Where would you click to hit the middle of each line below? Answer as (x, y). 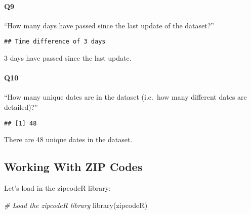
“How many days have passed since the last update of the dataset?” (109, 25)
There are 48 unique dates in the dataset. (68, 139)
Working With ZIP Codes (73, 167)
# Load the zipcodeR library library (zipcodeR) (76, 205)
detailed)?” (21, 107)
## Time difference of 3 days (55, 42)
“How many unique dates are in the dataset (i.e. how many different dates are (126, 97)
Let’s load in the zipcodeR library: (57, 188)
